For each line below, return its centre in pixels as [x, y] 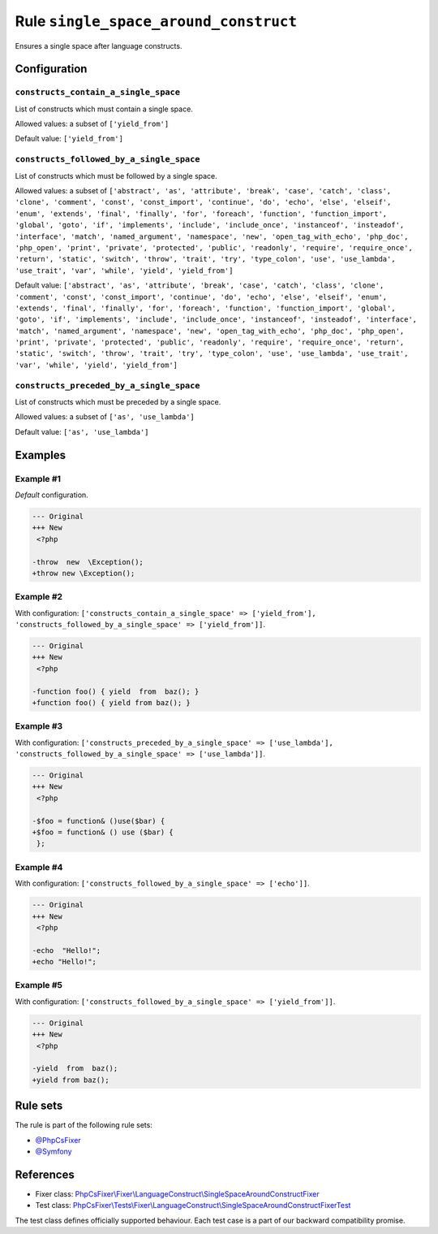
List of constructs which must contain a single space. [104, 109]
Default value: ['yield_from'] [69, 139]
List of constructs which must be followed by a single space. [116, 175]
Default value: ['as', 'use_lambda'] [82, 431]
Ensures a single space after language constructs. [99, 45]
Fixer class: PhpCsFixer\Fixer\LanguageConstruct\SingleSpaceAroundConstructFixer [177, 1193]
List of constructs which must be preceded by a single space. [118, 402]
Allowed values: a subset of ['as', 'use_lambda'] [105, 417]
